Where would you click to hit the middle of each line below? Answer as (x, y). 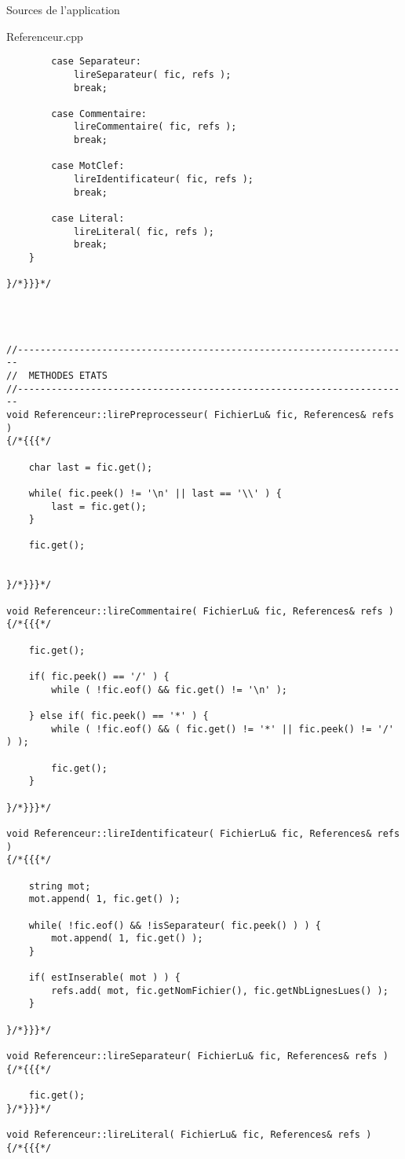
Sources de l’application (63, 9)
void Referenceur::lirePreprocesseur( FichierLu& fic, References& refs (200, 414)
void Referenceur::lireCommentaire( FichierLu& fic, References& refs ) (200, 611)
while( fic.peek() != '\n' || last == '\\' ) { (155, 493)
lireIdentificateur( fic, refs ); (163, 180)
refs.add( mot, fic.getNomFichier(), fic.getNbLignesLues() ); (220, 990)
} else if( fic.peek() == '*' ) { (119, 716)
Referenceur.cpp (45, 36)
